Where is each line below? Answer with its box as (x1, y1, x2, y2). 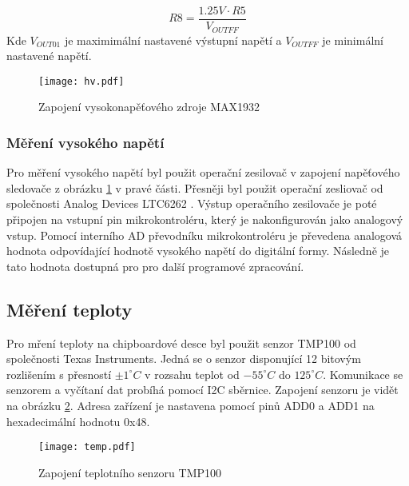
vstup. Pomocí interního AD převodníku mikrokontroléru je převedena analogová (6, 226, 403, 243)
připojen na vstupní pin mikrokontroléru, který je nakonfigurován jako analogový (6, 210, 403, 227)
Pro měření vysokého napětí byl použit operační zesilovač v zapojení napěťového (6, 164, 400, 181)
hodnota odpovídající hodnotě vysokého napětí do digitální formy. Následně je (6, 242, 390, 259)
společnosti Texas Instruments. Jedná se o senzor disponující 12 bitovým (6, 350, 361, 367)
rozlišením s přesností (6, 365, 112, 382)
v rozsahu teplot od (145, 365, 240, 382)
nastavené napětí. (6, 47, 92, 64)
